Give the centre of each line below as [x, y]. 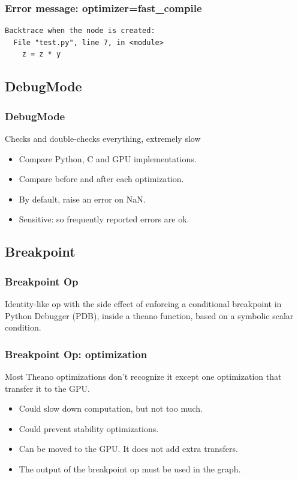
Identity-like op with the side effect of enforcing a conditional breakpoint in [143, 303]
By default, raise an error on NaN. [82, 199]
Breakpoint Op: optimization [76, 354]
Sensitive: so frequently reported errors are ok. [104, 219]
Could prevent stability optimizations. [89, 428]
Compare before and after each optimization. [101, 179]
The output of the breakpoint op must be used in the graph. [130, 468]
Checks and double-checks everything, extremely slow [103, 138]
